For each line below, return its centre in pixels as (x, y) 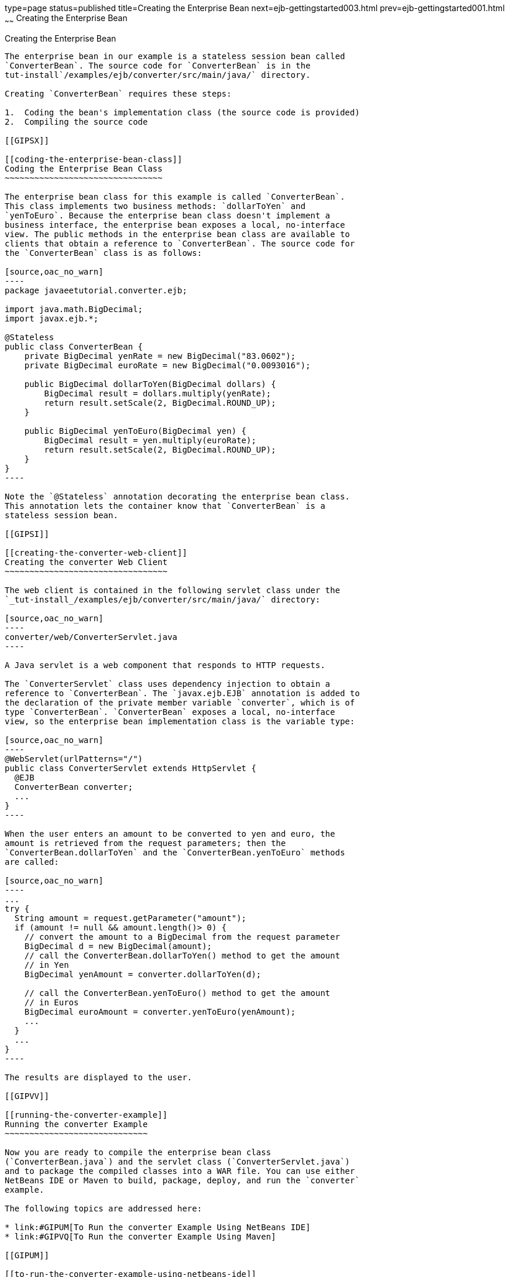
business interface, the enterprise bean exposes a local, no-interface (175, 225)
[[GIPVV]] (27, 1096)
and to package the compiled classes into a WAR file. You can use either (180, 1171)
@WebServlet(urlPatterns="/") (74, 759)
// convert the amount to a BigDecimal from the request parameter (182, 937)
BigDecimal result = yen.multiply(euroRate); (150, 440)
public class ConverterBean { (74, 346)
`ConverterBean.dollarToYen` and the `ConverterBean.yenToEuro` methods (175, 852)
